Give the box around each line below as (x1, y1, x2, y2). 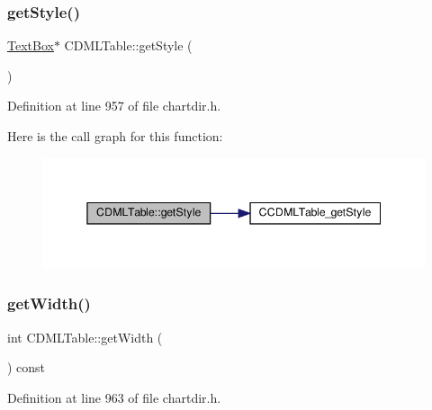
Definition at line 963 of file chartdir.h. (7, 388, 221, 406)
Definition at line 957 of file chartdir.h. (7, 96, 221, 115)
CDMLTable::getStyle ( (64, 36, 193, 55)
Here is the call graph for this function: (7, 127, 223, 145)
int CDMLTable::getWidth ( (7, 327, 163, 346)
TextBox (7, 36, 54, 55)
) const (7, 358, 46, 377)
